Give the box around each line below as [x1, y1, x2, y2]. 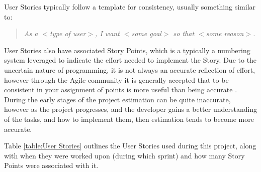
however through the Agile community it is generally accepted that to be [4, 74, 229, 85]
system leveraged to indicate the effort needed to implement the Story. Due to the [4, 55, 257, 65]
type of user [50, 28, 86, 39]
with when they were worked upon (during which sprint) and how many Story [4, 150, 245, 160]
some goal [131, 28, 161, 39]
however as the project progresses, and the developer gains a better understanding [4, 104, 257, 114]
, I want [95, 28, 120, 39]
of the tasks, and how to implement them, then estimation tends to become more [4, 113, 254, 124]
